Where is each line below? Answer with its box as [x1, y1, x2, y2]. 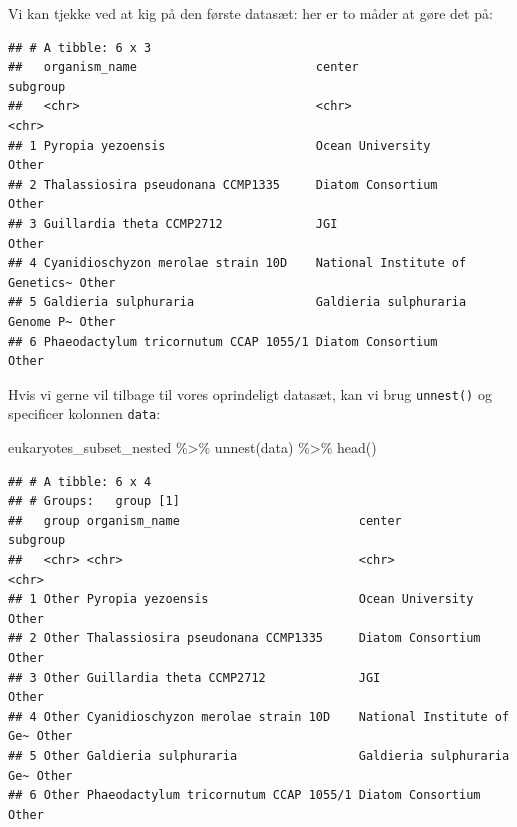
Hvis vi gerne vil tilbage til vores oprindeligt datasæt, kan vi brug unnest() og [8, 383, 492, 404]
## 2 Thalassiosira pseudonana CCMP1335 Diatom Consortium [8, 177, 438, 192]
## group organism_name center [8, 513, 402, 528]
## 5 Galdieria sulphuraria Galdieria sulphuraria [8, 295, 467, 310]
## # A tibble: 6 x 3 [8, 40, 152, 55]
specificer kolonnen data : [8, 403, 161, 424]
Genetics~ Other [8, 275, 116, 290]
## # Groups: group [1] [8, 494, 180, 509]
